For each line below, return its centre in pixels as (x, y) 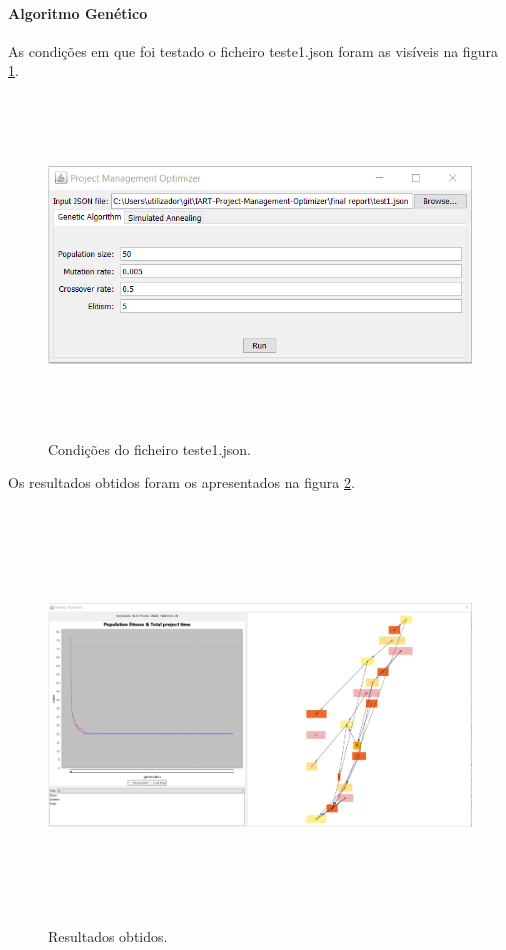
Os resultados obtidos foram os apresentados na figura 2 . (181, 482)
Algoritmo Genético (78, 12)
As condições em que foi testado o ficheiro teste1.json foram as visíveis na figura (253, 50)
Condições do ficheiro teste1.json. (149, 448)
